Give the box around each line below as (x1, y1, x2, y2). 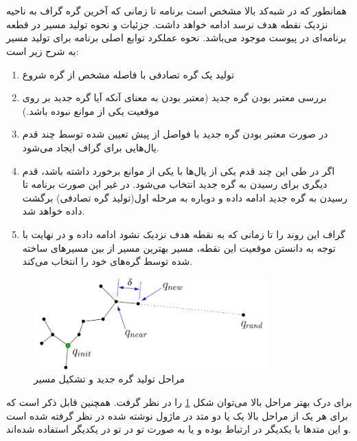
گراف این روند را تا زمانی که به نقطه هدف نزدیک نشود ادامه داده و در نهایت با (22, 226, 345, 241)
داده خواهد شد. (22, 204, 85, 218)
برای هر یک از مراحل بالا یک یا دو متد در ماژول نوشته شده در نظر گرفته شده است (6, 408, 348, 422)
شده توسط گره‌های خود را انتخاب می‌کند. (22, 254, 193, 268)
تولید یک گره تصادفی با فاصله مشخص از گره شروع (22, 67, 235, 81)
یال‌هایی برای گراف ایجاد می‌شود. (22, 140, 159, 154)
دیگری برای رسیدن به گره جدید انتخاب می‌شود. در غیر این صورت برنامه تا (22, 177, 327, 191)
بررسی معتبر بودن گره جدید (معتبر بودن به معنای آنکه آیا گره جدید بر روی (22, 90, 327, 105)
